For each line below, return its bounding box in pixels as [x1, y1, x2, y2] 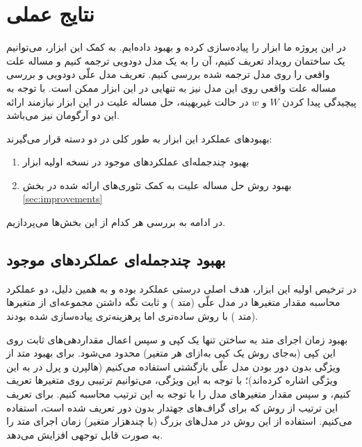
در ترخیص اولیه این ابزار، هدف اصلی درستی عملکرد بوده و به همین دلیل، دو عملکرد [6, 281, 356, 295]
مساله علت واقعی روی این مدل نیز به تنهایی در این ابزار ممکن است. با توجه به [6, 80, 336, 95]
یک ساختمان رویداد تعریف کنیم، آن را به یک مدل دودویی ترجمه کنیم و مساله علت [6, 53, 345, 67]
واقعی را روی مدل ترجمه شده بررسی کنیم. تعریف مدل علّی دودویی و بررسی [6, 67, 330, 81]
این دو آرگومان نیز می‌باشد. [6, 108, 120, 122]
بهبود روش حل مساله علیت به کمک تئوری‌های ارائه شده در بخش [22, 177, 292, 192]
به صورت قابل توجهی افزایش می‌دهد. [6, 427, 163, 441]
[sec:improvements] [22, 191, 103, 206]
